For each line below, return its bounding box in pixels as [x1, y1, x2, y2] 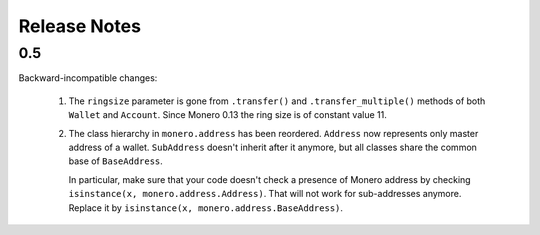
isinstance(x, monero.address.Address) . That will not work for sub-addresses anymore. [68, 188, 462, 200]
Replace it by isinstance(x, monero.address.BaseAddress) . [68, 201, 344, 214]
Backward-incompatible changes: [18, 72, 158, 84]
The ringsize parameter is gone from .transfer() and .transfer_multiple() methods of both [68, 95, 486, 107]
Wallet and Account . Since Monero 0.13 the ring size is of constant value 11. [68, 109, 387, 121]
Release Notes [18, 15, 142, 37]
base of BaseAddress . [68, 155, 164, 167]
